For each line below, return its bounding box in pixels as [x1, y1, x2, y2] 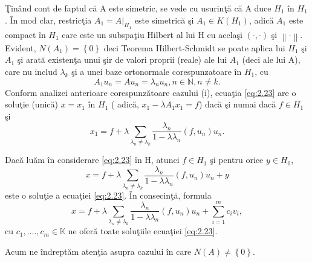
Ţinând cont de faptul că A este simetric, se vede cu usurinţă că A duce [5, 2, 271, 14]
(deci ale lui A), [242, 53, 301, 66]
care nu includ [5, 65, 57, 77]
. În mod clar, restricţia [5, 13, 92, 26]
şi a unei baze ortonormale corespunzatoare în [71, 65, 242, 77]
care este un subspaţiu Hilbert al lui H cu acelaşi [62, 28, 242, 40]
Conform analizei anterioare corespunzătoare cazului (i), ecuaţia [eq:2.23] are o [5, 86, 296, 98]
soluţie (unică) [5, 98, 58, 110]
